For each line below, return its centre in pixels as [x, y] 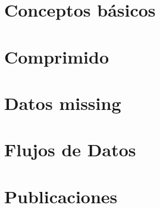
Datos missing [63, 103]
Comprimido [57, 56]
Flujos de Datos [70, 149]
